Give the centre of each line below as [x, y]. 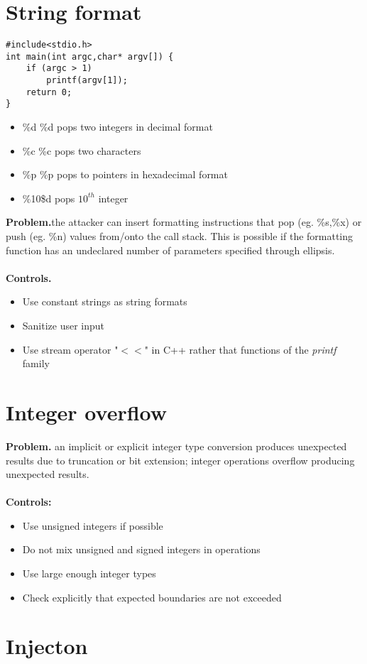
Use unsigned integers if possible [93, 525]
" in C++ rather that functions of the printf [240, 349]
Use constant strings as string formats [105, 301]
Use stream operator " [70, 349]
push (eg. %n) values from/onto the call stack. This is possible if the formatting [180, 236]
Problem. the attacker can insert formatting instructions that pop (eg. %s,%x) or [184, 222]
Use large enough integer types [89, 573]
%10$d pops [49, 198]
